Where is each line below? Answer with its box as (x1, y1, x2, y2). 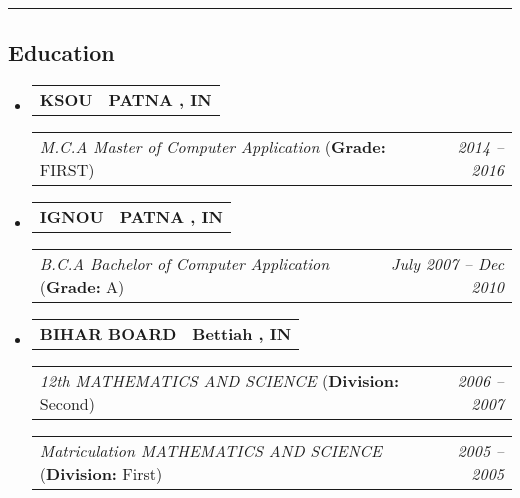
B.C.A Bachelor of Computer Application (39, 252, 330, 276)
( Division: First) (39, 462, 163, 486)
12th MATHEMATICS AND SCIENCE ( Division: (39, 369, 400, 393)
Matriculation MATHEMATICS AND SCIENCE (39, 439, 382, 463)
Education (8, 37, 115, 68)
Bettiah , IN (192, 322, 292, 346)
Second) (39, 392, 95, 416)
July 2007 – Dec (391, 252, 504, 276)
